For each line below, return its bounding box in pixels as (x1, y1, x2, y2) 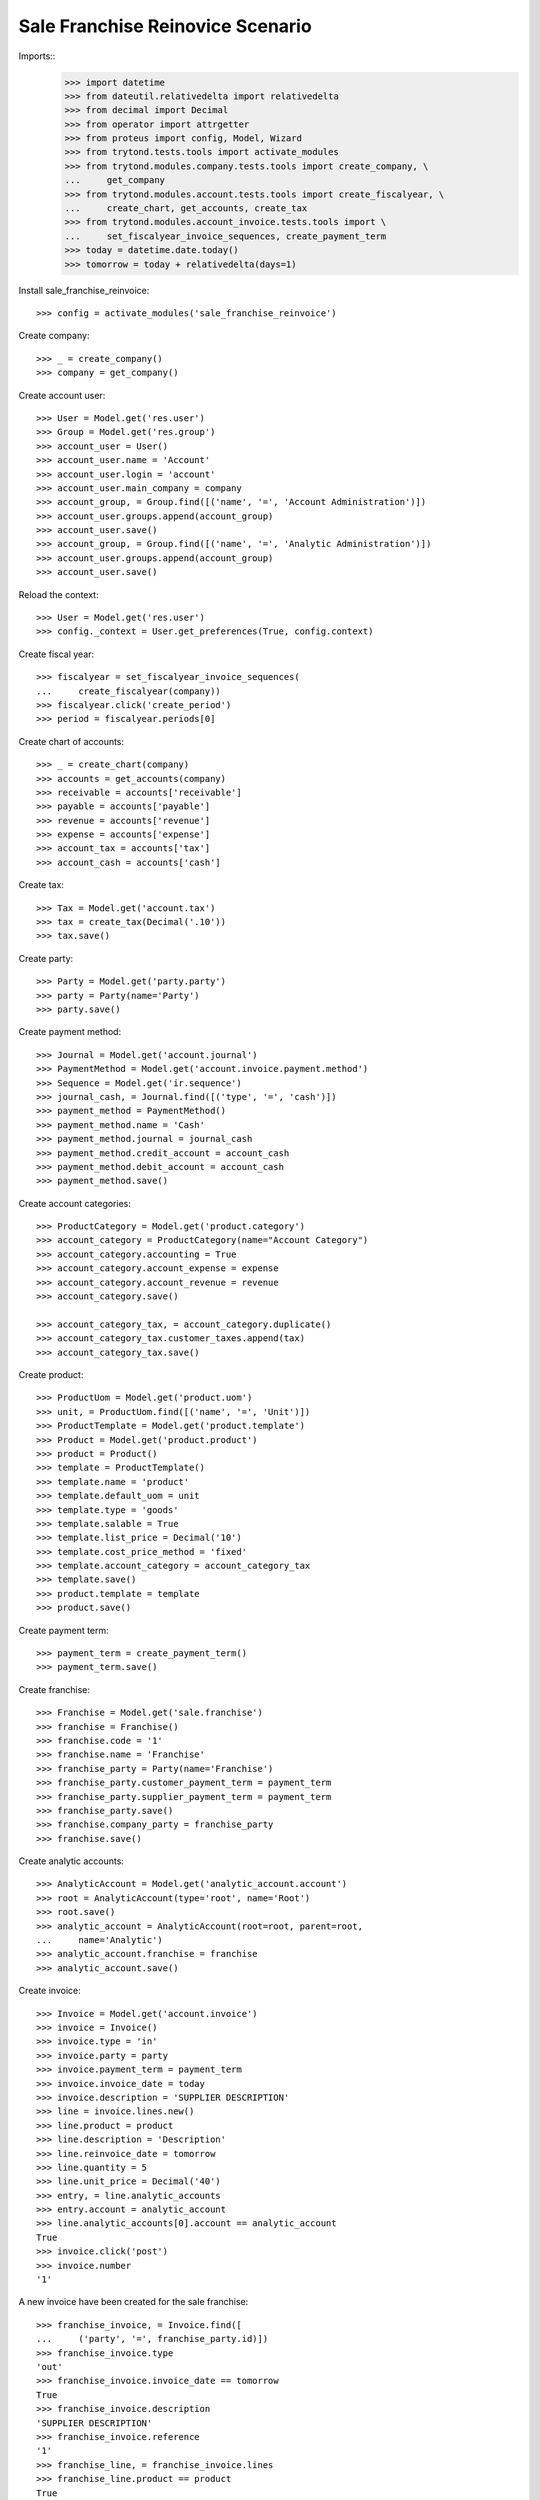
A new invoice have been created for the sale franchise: (18, 2296, 249, 2308)
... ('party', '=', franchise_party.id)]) (36, 2333, 269, 2345)
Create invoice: (18, 1985, 81, 1997)
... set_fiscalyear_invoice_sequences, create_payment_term (64, 230, 387, 242)
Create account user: (18, 389, 106, 401)
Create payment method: (18, 1026, 122, 1038)
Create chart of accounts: (18, 735, 125, 747)
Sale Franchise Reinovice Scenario (18, 15, 312, 37)
